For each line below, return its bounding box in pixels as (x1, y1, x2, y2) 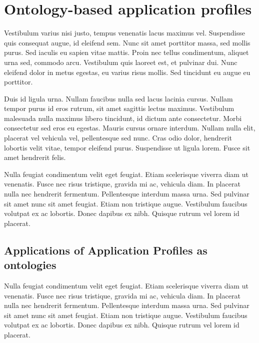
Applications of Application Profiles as (4, 242, 207, 257)
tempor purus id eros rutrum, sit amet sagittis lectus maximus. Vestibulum (4, 103, 234, 113)
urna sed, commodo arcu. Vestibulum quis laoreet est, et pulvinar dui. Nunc (4, 56, 237, 67)
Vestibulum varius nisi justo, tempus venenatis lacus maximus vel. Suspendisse (4, 27, 245, 38)
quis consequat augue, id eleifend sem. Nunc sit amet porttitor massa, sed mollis (4, 37, 250, 47)
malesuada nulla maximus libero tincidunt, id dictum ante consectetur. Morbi (4, 112, 242, 123)
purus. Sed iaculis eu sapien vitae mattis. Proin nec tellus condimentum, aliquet (4, 47, 249, 57)
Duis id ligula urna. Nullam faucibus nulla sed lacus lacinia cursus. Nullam (4, 93, 233, 103)
